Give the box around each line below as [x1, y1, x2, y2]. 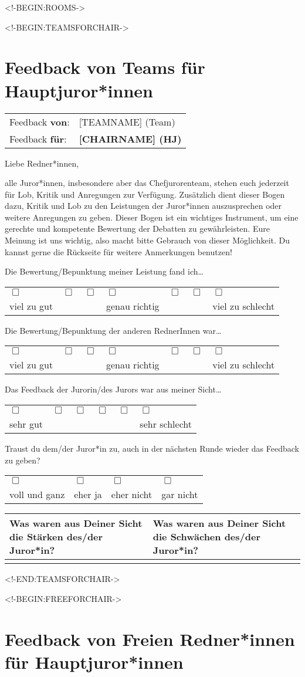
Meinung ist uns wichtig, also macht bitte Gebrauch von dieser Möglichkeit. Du [5, 234, 290, 246]
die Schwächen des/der [152, 530, 260, 544]
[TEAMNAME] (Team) [79, 114, 175, 128]
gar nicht [161, 488, 198, 502]
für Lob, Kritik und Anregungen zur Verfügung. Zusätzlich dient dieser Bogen [5, 188, 285, 200]
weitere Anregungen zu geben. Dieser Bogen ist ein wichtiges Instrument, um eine [5, 211, 299, 223]
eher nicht [111, 488, 152, 502]
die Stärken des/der [9, 530, 103, 544]
